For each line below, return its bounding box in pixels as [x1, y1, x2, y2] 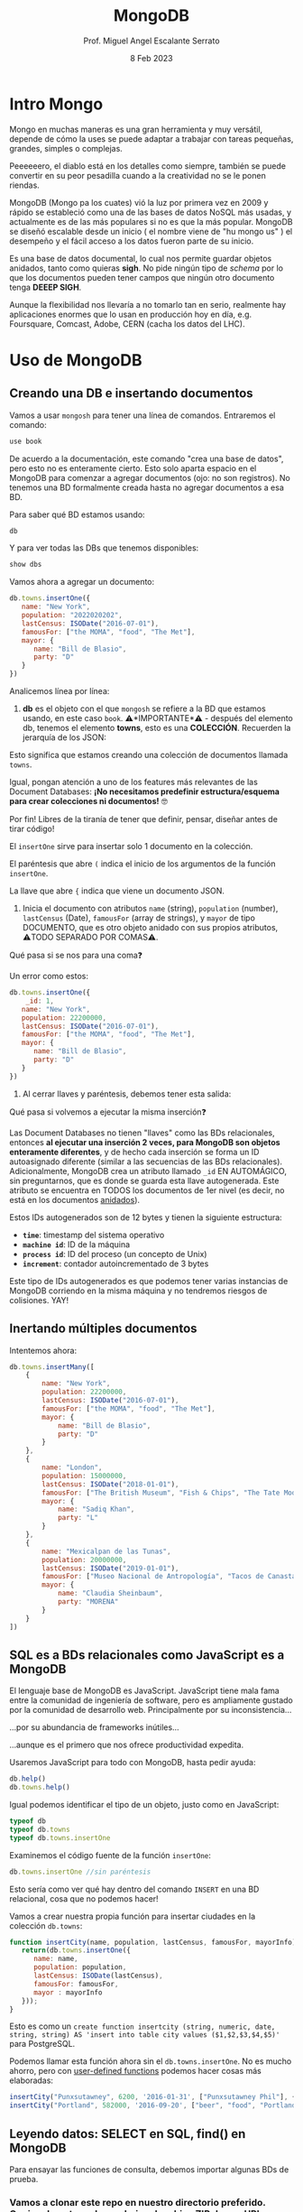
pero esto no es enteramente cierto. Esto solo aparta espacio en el [9, 462, 257, 474]
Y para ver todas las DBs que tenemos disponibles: [9, 542, 199, 553]
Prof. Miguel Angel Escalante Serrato [83, 35, 220, 46]
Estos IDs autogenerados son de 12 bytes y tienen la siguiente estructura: [9, 1211, 282, 1223]
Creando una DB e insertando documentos [9, 385, 254, 402]
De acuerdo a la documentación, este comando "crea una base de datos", [9, 453, 284, 464]
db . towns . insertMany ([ [9, 1362, 95, 1372]
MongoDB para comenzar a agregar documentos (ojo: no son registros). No [9, 472, 290, 483]
